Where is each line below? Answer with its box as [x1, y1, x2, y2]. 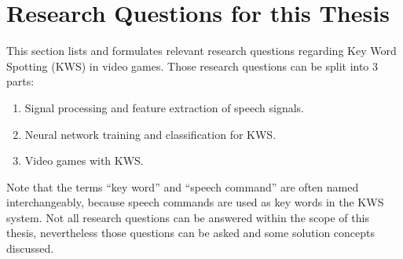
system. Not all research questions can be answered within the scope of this [6, 209, 369, 225]
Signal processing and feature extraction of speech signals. [24, 99, 304, 115]
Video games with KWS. [24, 152, 144, 169]
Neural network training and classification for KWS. [24, 126, 277, 142]
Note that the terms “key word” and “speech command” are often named [6, 178, 359, 195]
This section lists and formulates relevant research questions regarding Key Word [6, 42, 397, 59]
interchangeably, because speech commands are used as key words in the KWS [6, 194, 384, 210]
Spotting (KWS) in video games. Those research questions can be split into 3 [6, 57, 379, 74]
